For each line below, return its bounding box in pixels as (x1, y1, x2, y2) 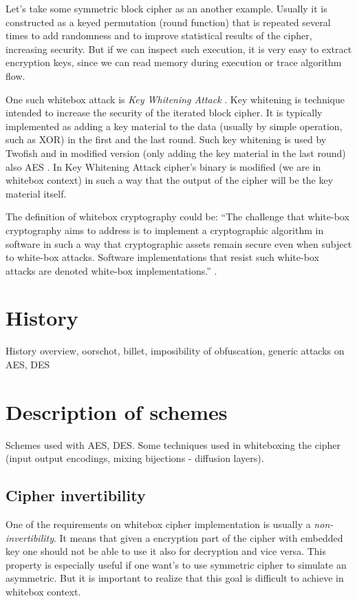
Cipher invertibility (6, 485, 146, 506)
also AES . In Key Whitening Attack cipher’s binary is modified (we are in (6, 159, 321, 173)
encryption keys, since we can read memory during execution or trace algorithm (6, 55, 342, 70)
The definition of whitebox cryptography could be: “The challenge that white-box (6, 209, 349, 224)
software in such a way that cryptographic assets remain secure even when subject (6, 236, 352, 251)
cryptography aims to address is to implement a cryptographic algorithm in (6, 222, 324, 237)
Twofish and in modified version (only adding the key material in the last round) (6, 145, 346, 160)
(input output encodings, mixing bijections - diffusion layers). (6, 451, 264, 465)
